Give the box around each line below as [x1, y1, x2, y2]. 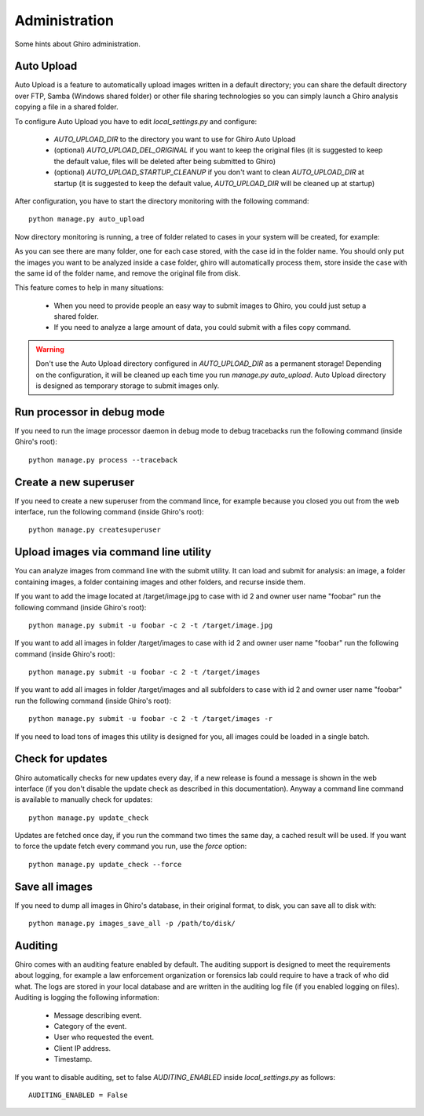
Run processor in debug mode [14, 405, 165, 419]
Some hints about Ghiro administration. [14, 39, 141, 49]
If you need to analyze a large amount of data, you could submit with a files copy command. [53, 323, 351, 332]
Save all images [14, 880, 93, 893]
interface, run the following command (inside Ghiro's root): [14, 507, 204, 517]
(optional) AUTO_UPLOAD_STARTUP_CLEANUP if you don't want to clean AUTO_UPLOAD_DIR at [53, 167, 364, 177]
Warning [35, 344, 64, 353]
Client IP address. [53, 1043, 111, 1052]
